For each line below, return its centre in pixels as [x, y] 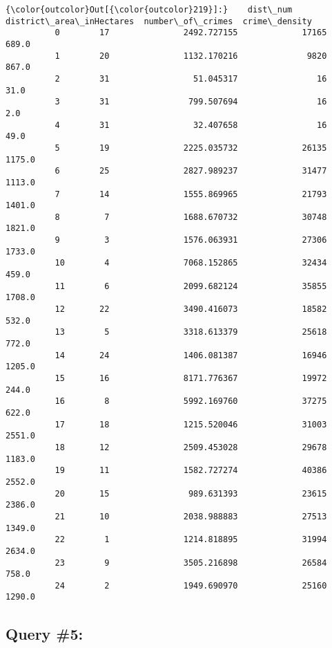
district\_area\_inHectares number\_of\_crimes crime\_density [159, 21]
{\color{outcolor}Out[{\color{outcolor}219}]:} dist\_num [149, 10]
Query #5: [45, 633]
